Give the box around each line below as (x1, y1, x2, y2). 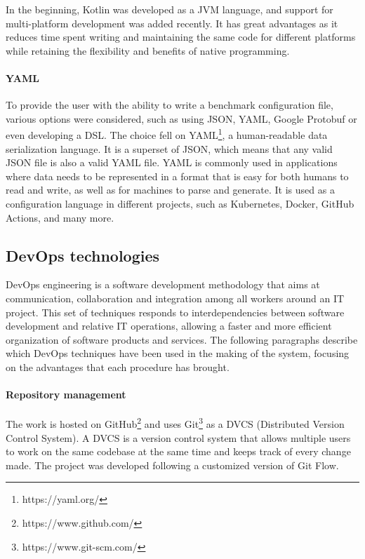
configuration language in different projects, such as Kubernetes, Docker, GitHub (6, 196, 354, 210)
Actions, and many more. (6, 210, 114, 224)
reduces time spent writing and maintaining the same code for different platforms (6, 29, 356, 44)
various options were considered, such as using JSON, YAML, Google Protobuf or (6, 111, 357, 126)
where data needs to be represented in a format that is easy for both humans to (6, 168, 349, 183)
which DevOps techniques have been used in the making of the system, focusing (6, 346, 350, 361)
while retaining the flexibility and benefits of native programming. (6, 43, 290, 58)
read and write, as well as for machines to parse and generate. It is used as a (6, 182, 335, 197)
